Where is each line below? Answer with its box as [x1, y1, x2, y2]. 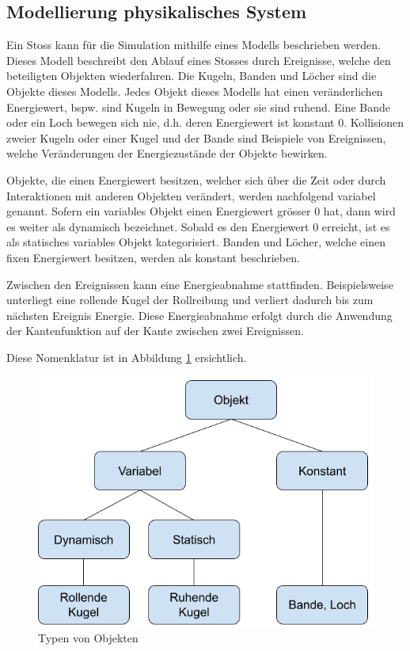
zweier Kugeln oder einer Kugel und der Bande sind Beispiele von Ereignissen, [6, 129, 386, 146]
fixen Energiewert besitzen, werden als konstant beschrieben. [6, 249, 300, 265]
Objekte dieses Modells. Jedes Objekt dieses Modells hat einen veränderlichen [6, 82, 383, 99]
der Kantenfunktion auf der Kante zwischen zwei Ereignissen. [6, 322, 304, 339]
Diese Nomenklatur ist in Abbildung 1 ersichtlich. [6, 348, 247, 365]
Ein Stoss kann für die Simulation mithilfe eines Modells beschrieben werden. [6, 36, 381, 53]
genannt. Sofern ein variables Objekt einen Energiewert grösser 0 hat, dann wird [6, 203, 396, 219]
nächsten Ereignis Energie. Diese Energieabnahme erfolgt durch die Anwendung [6, 306, 393, 323]
